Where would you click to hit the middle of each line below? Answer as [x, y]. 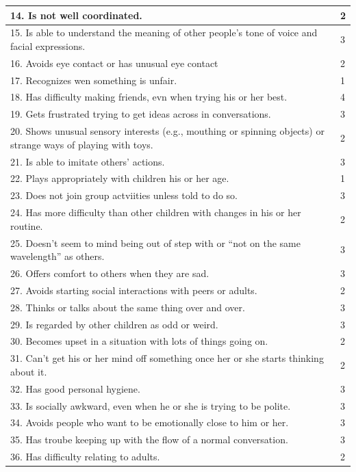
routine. [27, 225]
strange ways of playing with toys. [82, 144]
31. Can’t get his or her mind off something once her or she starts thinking [167, 358]
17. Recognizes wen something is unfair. [94, 80]
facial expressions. [48, 45]
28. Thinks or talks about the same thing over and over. [128, 307]
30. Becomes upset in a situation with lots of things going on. [139, 341]
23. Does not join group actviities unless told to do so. [124, 195]
